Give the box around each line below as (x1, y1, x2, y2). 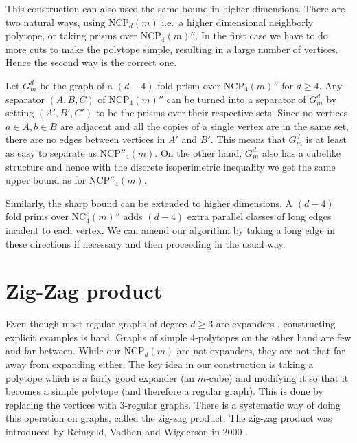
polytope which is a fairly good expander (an (5, 370, 195, 385)
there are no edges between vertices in (5, 132, 165, 147)
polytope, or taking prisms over (5, 28, 138, 43)
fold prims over (5, 209, 69, 224)
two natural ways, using (5, 14, 106, 29)
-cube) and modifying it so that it (206, 370, 349, 385)
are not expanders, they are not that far (176, 343, 345, 358)
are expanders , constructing (216, 316, 336, 331)
